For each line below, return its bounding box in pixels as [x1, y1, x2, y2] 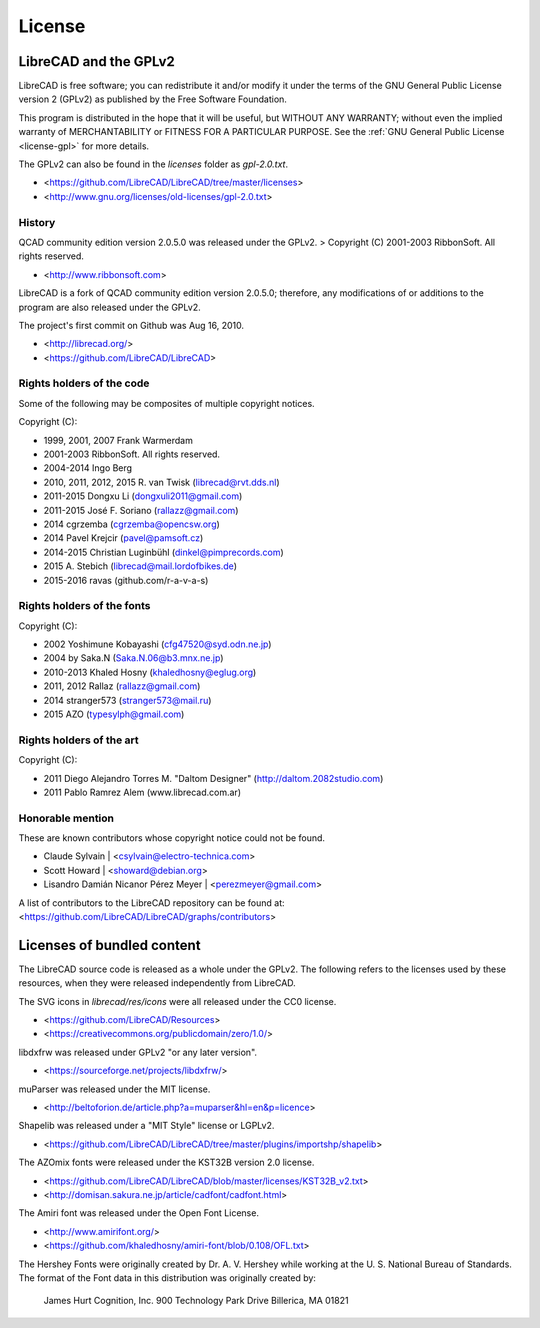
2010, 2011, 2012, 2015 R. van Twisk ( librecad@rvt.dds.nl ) [43, 476, 280, 488]
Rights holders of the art [18, 733, 139, 747]
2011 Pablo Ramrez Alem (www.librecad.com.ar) [43, 786, 242, 798]
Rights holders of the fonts [18, 599, 151, 613]
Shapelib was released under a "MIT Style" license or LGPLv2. [18, 1120, 275, 1132]
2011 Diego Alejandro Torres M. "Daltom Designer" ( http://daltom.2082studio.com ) [43, 772, 384, 784]
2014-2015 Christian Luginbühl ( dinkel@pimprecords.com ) [43, 546, 284, 558]
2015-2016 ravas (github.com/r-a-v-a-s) [43, 574, 209, 586]
